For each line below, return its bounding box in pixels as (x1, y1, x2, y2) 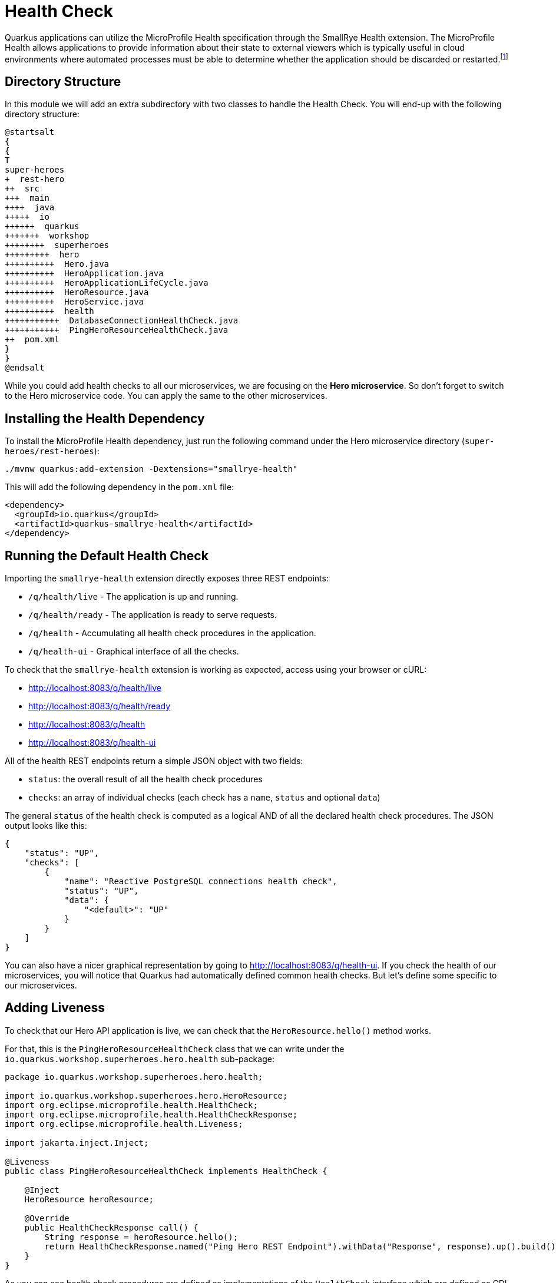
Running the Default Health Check (5, 548, 208, 563)
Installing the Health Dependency (5, 411, 205, 426)
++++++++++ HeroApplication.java (5, 269, 164, 279)
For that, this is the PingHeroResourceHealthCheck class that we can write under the (5, 1043, 345, 1054)
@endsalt (5, 363, 45, 373)
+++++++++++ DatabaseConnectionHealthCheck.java (5, 316, 239, 326)
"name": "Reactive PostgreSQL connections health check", (64, 876, 337, 886)
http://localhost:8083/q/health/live (28, 682, 161, 693)
